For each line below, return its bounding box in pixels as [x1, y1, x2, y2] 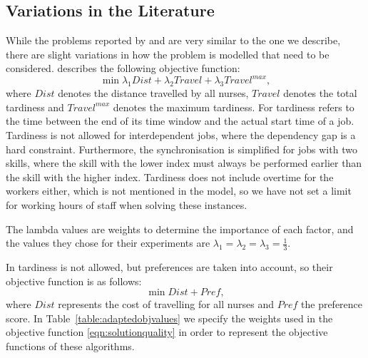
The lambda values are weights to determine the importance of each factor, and [6, 221, 354, 236]
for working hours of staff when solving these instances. [6, 198, 247, 213]
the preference [301, 297, 363, 312]
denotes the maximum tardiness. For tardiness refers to [113, 99, 354, 114]
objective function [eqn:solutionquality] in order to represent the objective [6, 324, 328, 339]
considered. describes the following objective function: [6, 61, 240, 76]
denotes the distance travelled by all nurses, [58, 86, 249, 101]
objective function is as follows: [6, 273, 142, 288]
